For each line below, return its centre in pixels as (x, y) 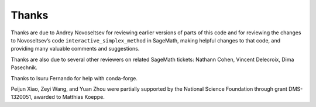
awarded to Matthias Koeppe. (69, 97)
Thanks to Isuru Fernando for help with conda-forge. (74, 78)
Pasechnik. (24, 67)
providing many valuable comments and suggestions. (75, 49)
